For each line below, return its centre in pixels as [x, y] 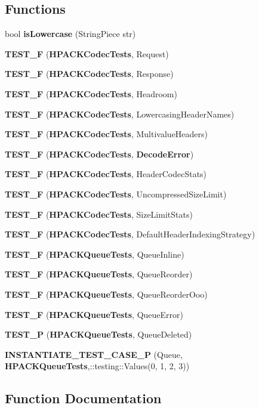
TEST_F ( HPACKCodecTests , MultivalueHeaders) [107, 134]
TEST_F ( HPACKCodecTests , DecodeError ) [99, 154]
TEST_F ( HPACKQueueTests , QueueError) [94, 314]
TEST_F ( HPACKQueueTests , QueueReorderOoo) [106, 294]
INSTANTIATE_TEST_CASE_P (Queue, [94, 354]
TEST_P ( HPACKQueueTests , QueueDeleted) [98, 334]
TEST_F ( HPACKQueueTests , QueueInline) [95, 254]
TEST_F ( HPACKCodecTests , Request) [87, 53]
